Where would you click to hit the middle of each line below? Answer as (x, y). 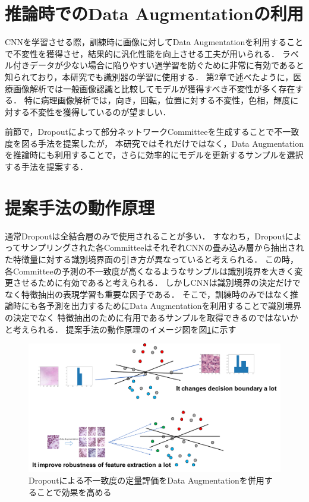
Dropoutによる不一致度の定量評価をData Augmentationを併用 (146, 480)
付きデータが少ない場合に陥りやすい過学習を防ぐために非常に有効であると (158, 65)
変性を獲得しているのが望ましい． (104, 111)
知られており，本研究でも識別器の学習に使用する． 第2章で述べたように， (149, 76)
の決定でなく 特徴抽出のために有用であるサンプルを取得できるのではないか (152, 317)
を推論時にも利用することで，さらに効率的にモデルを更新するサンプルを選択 (154, 155)
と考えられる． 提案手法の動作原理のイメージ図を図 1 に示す (121, 329)
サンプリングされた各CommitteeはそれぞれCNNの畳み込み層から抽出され (163, 247)
